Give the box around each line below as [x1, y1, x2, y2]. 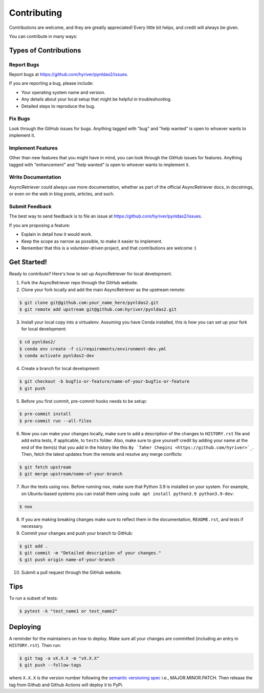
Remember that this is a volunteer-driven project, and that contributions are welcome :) [21, 245, 197, 251]
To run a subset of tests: [9, 595, 58, 601]
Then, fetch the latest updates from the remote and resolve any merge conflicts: [21, 451, 183, 457]
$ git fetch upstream [19, 465, 71, 470]
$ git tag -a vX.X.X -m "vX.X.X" [19, 656, 100, 661]
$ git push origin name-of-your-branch [19, 557, 115, 563]
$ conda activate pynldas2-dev [19, 353, 95, 359]
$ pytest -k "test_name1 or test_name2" [19, 608, 117, 614]
